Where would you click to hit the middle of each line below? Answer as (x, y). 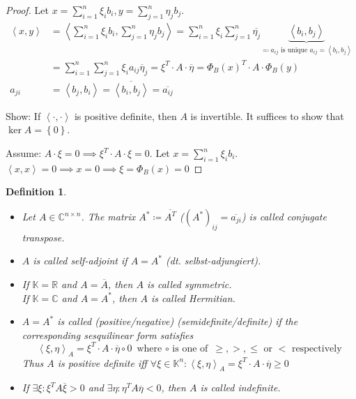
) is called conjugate (284, 217)
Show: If (23, 115)
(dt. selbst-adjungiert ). (213, 261)
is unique (294, 50)
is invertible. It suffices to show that (267, 115)
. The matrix (108, 217)
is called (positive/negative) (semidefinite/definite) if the (178, 321)
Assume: (24, 153)
